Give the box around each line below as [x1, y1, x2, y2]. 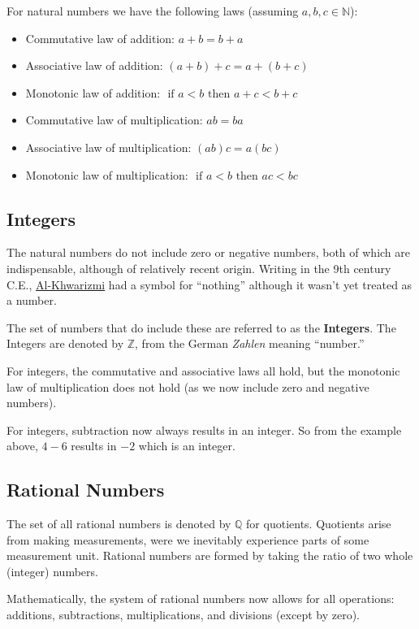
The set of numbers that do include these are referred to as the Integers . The [6, 319, 396, 336]
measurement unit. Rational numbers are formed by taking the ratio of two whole [6, 547, 413, 564]
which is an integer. [138, 437, 235, 454]
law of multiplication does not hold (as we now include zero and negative [6, 378, 369, 395]
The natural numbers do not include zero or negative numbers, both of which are [6, 244, 411, 261]
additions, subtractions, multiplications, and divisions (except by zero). [6, 606, 360, 623]
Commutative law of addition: [25, 29, 175, 46]
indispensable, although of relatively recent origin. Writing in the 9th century [6, 259, 391, 276]
